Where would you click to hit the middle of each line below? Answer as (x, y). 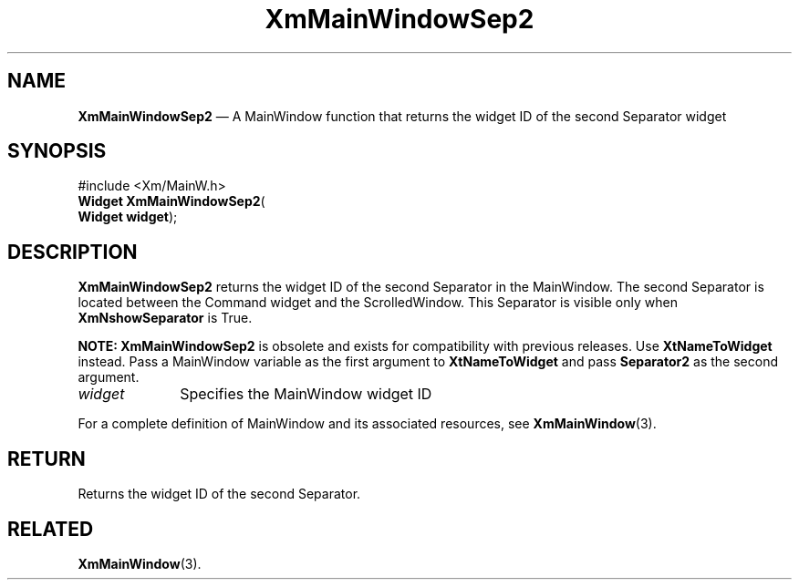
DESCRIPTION (73, 252)
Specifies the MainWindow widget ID (306, 394)
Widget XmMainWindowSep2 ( (171, 201)
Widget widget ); (128, 217)
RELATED (51, 529)
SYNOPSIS (57, 151)
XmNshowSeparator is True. (165, 318)
